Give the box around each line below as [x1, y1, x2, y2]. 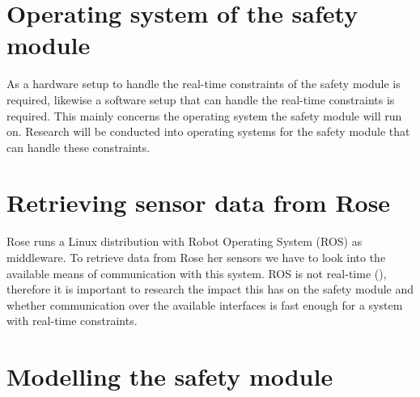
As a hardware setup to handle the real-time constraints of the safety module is [6, 75, 401, 92]
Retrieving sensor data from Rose [6, 186, 391, 219]
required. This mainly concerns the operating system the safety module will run [6, 107, 402, 124]
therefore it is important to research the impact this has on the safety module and [6, 281, 414, 298]
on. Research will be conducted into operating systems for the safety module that [6, 123, 410, 140]
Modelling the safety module [6, 360, 333, 393]
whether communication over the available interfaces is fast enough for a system [6, 296, 403, 313]
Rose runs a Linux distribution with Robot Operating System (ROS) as [6, 233, 363, 250]
